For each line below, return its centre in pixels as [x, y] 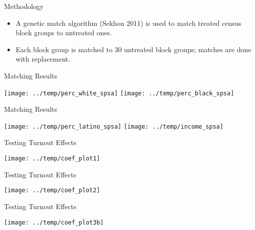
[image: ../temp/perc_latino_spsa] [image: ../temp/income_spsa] [114, 126]
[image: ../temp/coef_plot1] [52, 159]
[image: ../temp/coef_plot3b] [54, 222]
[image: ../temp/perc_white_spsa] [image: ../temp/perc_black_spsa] [119, 93]
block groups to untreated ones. [64, 33]
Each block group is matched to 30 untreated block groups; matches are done [133, 49]
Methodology [24, 6]
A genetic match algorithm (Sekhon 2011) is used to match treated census [128, 23]
